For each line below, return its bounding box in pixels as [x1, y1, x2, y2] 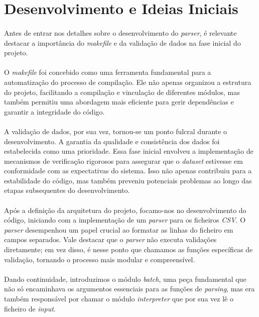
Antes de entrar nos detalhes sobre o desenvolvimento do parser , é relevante [4, 27, 237, 38]
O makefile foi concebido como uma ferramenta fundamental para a [4, 67, 211, 77]
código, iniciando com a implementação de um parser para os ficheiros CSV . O [4, 215, 246, 225]
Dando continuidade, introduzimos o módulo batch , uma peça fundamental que [4, 273, 246, 284]
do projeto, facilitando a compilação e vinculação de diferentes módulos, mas [4, 86, 240, 97]
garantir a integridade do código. [4, 106, 105, 117]
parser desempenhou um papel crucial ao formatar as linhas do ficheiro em [4, 224, 233, 235]
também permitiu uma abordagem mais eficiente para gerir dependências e [4, 96, 234, 107]
